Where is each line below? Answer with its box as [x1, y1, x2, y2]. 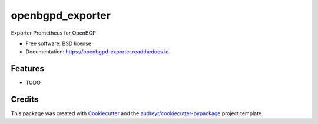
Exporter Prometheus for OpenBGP [11, 29, 97, 36]
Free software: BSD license [25, 40, 91, 47]
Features [11, 63, 44, 73]
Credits [11, 95, 39, 105]
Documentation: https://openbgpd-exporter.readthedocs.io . [25, 48, 171, 55]
